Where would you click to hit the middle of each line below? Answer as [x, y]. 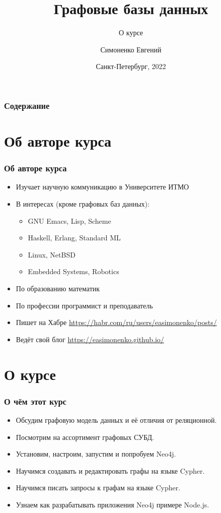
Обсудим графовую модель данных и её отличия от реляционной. [116, 420]
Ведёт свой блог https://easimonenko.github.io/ [90, 339]
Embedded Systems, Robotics [73, 271]
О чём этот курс [35, 401]
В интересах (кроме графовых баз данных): [83, 204]
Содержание [27, 105]
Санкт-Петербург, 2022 [131, 66]
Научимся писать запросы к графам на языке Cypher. [98, 488]
